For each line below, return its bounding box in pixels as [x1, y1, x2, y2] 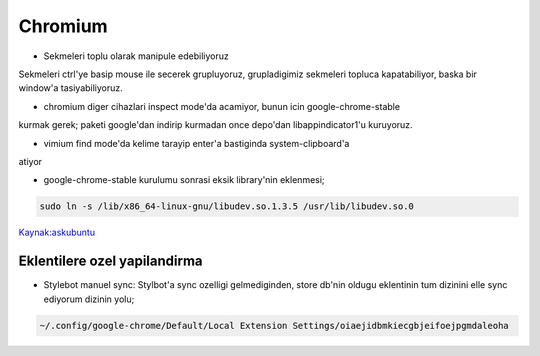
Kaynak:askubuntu [18, 226, 95, 239]
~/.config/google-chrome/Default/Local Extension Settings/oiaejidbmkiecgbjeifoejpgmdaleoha [39, 320, 509, 331]
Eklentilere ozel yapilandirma [18, 253, 204, 270]
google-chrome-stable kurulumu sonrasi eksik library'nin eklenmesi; [43, 174, 325, 186]
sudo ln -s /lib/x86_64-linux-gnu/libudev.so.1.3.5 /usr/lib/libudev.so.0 [39, 201, 415, 212]
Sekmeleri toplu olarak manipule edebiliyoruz [43, 50, 229, 62]
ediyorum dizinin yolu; [43, 293, 135, 305]
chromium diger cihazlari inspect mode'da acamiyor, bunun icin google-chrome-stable [43, 100, 400, 112]
